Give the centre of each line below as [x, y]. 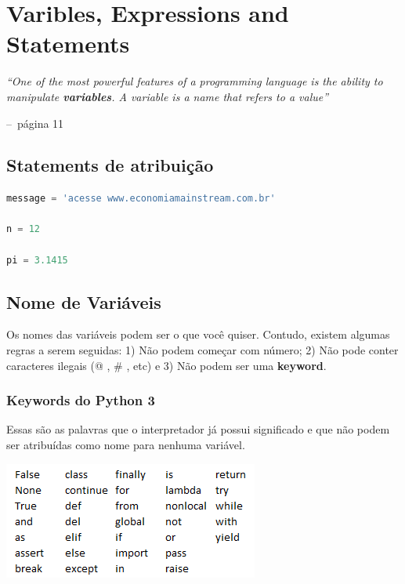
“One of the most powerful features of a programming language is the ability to [195, 81]
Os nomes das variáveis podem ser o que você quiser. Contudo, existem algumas [198, 334]
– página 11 [35, 123]
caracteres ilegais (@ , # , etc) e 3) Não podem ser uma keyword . [166, 365]
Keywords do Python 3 [81, 400]
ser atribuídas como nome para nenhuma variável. [126, 445]
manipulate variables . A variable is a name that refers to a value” [168, 96]
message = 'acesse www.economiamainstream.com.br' [141, 199]
